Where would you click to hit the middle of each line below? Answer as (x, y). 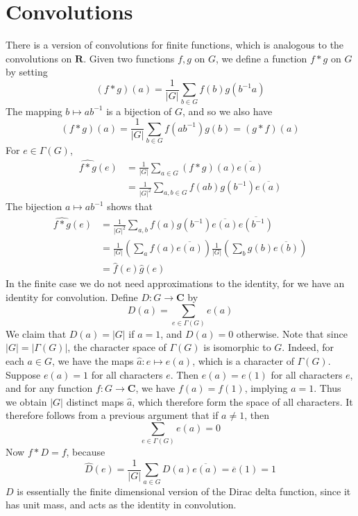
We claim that (36, 333)
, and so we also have (228, 111)
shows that (130, 206)
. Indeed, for (308, 347)
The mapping (34, 111)
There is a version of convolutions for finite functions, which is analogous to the (175, 45)
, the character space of (117, 347)
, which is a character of (243, 361)
